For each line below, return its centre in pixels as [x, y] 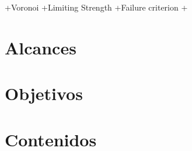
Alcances [41, 47]
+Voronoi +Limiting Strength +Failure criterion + [96, 7]
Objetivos [44, 93]
